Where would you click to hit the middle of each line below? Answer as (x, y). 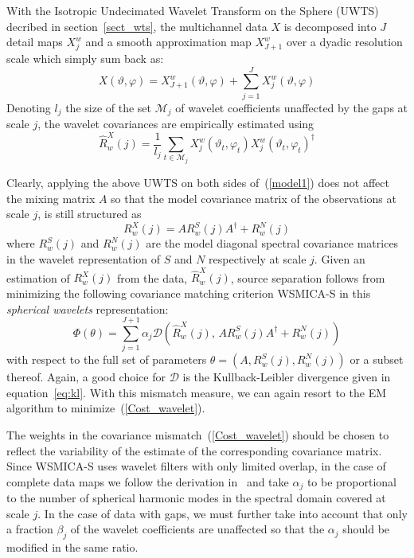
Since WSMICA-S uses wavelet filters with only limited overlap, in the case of (196, 466)
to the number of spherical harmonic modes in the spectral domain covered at (196, 498)
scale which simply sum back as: (85, 58)
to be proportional (352, 481)
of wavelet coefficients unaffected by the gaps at (292, 107)
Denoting (29, 107)
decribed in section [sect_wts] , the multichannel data (137, 26)
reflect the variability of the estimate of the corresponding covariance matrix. (194, 450)
